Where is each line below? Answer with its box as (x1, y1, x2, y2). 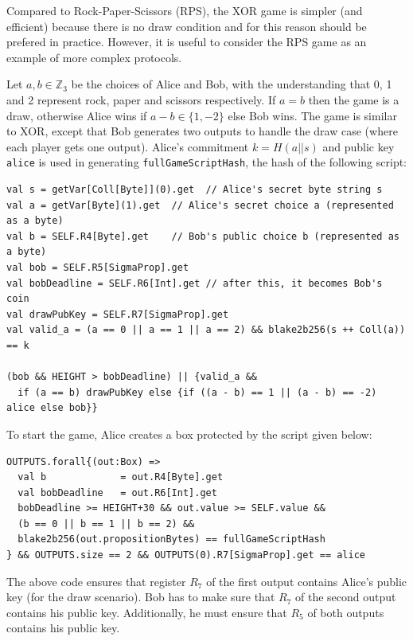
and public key (322, 138, 395, 154)
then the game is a (308, 91, 399, 107)
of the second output (294, 588, 396, 605)
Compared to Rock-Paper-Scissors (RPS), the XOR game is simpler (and (6, 2, 363, 18)
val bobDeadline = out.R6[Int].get (18, 487, 217, 498)
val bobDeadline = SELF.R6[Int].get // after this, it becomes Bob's (6, 277, 383, 289)
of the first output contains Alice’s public (206, 573, 407, 589)
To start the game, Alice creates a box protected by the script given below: (6, 425, 372, 442)
